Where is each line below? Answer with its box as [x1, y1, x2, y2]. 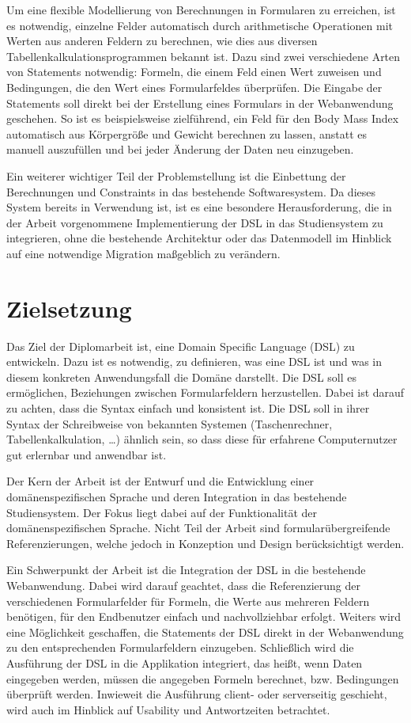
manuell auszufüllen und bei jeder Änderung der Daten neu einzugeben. [6, 141, 354, 158]
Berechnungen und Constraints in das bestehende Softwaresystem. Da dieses [6, 183, 375, 200]
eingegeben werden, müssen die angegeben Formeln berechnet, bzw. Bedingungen [6, 670, 399, 687]
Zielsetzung [6, 291, 132, 324]
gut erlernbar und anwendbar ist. [6, 446, 167, 462]
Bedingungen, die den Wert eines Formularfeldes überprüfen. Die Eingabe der [6, 78, 383, 95]
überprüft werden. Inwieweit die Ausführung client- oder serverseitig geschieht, [6, 686, 387, 702]
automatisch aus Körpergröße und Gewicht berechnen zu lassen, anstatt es [6, 125, 368, 142]
